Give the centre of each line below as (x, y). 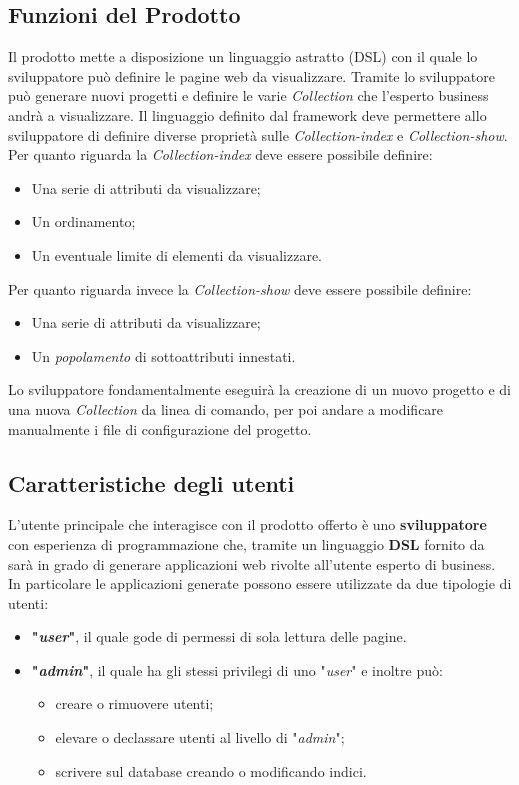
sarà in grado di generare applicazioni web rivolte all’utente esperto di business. (252, 563)
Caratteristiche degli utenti (151, 482)
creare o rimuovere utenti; (134, 703)
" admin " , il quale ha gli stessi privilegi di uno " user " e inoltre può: (237, 669)
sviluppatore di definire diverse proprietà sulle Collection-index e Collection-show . (258, 134)
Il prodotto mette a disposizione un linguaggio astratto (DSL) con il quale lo (243, 56)
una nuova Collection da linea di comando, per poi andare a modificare (226, 408)
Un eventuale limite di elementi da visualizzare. (177, 254)
